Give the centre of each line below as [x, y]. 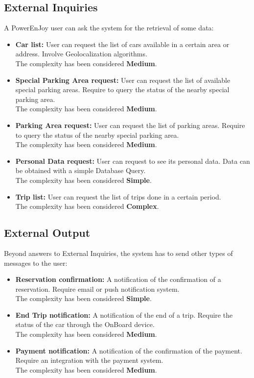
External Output [47, 233]
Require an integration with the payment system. [89, 360]
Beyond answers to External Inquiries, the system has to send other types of [118, 253]
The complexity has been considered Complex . [87, 206]
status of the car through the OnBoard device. [85, 324]
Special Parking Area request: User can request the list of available [123, 80]
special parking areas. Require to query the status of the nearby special [122, 89]
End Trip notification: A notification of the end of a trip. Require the [124, 315]
